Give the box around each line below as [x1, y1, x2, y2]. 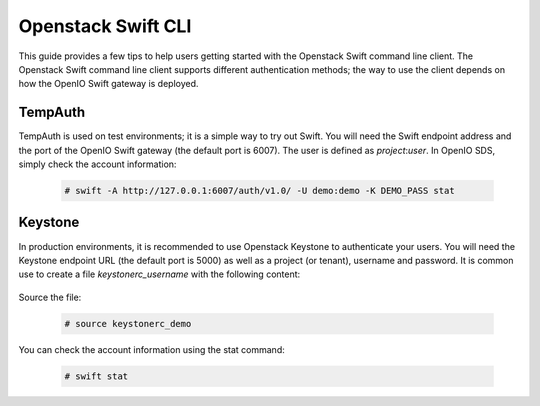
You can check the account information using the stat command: [18, 343, 285, 355]
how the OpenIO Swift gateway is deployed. [18, 78, 199, 90]
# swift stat [64, 370, 129, 382]
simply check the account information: [18, 158, 177, 170]
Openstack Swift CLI [18, 15, 192, 37]
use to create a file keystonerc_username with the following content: [18, 268, 301, 280]
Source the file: [18, 291, 82, 303]
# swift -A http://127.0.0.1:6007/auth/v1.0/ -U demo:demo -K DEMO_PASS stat [64, 185, 455, 196]
